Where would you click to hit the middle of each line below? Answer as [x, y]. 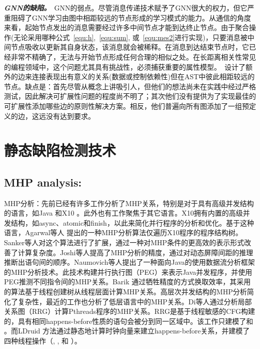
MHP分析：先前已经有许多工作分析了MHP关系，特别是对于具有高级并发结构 [129, 203]
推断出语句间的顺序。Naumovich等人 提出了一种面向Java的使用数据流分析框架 [129, 262]
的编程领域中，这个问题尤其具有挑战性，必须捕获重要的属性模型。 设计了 [125, 66]
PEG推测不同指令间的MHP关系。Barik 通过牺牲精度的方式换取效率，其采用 [127, 282]
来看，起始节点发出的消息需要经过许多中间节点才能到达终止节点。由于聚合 [126, 27]
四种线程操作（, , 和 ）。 [43, 341]
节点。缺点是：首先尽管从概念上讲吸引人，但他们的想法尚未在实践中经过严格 [130, 86]
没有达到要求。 [70, 116]
